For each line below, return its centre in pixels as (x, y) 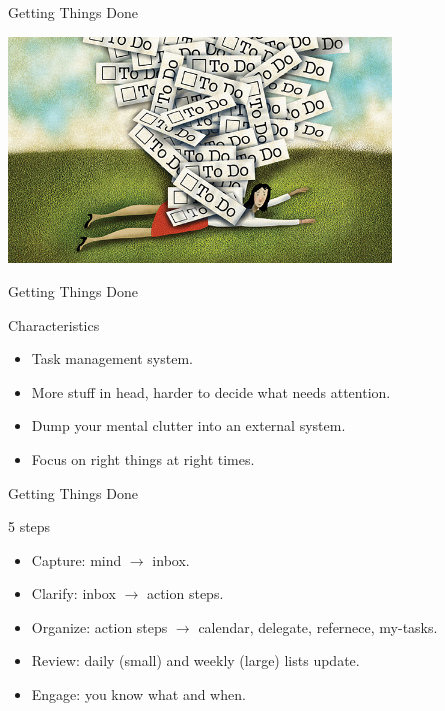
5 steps (29, 526)
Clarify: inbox (73, 593)
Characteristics (54, 324)
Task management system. (112, 358)
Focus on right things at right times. (143, 458)
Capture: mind (76, 559)
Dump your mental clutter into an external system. (188, 425)
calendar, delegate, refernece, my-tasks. (318, 626)
